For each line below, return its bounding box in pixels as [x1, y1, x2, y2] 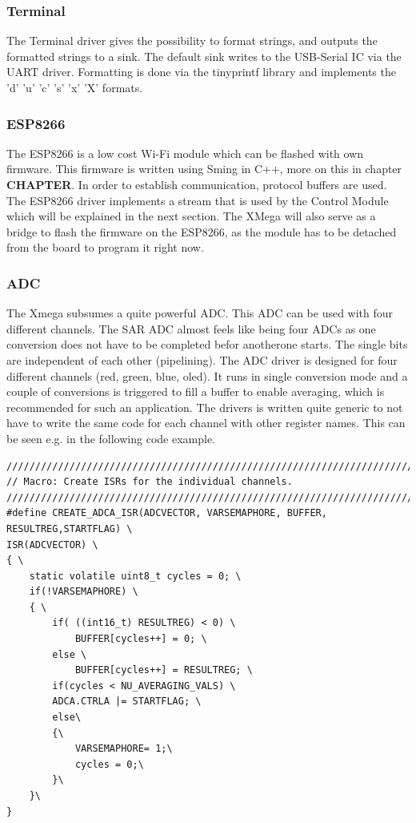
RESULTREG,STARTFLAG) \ [6, 522, 133, 535]
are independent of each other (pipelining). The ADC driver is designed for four [6, 351, 398, 368]
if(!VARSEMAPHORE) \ [29, 586, 138, 598]
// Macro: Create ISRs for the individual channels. [6, 476, 293, 488]
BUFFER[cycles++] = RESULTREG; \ [74, 664, 253, 676]
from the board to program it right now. [6, 239, 204, 256]
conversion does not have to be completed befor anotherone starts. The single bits [6, 336, 408, 353]
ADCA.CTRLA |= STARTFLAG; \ [52, 696, 202, 708]
